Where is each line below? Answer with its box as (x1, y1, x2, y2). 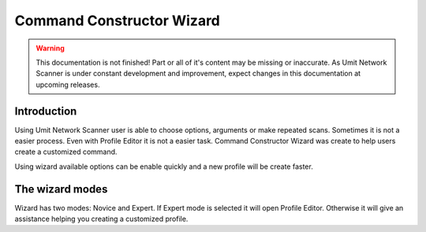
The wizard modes (14, 182, 108, 196)
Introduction (14, 104, 77, 118)
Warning (35, 43, 65, 53)
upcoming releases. (35, 80, 100, 89)
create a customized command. (14, 147, 118, 157)
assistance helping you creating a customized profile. (14, 214, 189, 224)
